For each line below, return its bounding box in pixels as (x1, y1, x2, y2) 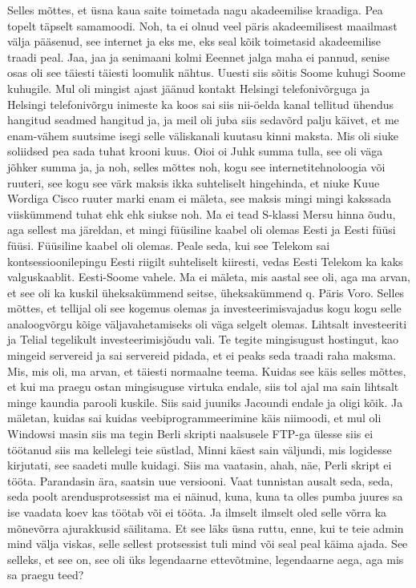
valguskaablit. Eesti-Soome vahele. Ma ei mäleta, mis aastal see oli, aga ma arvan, (7, 268, 411, 285)
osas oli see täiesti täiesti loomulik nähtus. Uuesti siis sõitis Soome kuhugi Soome (7, 64, 406, 81)
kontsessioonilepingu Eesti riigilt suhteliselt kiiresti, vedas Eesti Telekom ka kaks (7, 252, 403, 269)
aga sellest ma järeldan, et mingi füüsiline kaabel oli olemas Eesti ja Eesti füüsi (7, 221, 396, 238)
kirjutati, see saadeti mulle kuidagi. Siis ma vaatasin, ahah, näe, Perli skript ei (7, 457, 392, 473)
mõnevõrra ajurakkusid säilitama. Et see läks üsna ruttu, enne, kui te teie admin (7, 519, 404, 536)
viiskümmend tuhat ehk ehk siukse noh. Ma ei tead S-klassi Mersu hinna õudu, (7, 205, 396, 222)
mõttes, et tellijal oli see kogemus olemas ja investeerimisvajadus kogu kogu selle (7, 300, 402, 316)
